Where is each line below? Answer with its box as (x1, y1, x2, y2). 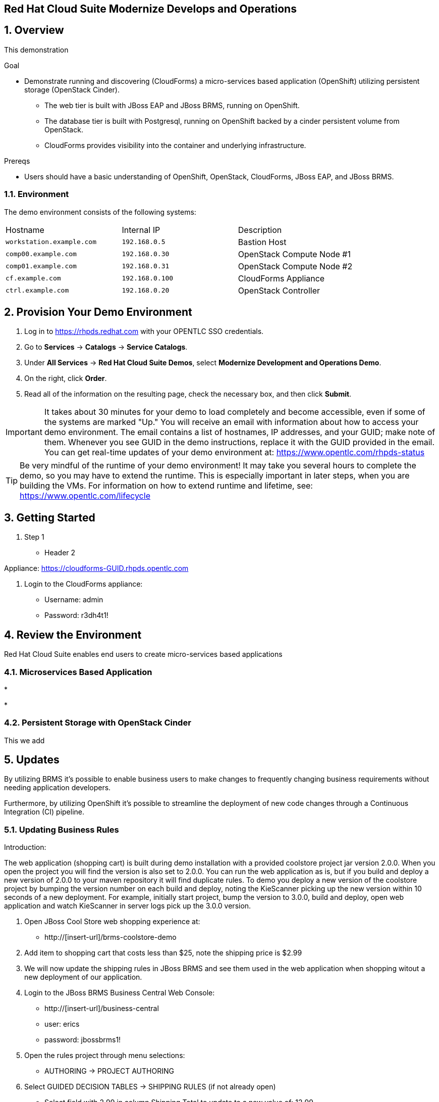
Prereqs (4, 156, 30, 165)
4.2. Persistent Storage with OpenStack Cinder (4, 717, 191, 728)
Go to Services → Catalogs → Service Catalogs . (24, 343, 188, 352)
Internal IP (122, 224, 160, 235)
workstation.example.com (6, 238, 97, 246)
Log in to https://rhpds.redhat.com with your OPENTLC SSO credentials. (24, 327, 264, 336)
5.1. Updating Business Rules (4, 824, 119, 835)
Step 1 (24, 533, 44, 542)
